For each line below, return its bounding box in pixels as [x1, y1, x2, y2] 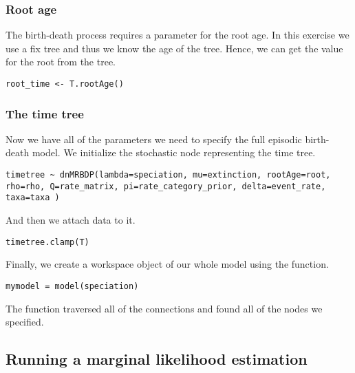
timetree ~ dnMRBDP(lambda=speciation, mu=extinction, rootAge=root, [6, 170, 331, 180]
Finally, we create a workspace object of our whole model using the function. [6, 257, 329, 271]
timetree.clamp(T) [6, 237, 89, 247]
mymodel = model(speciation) [6, 281, 139, 291]
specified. [6, 315, 44, 329]
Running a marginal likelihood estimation [6, 348, 308, 370]
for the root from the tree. [6, 54, 116, 69]
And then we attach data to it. [6, 213, 136, 227]
